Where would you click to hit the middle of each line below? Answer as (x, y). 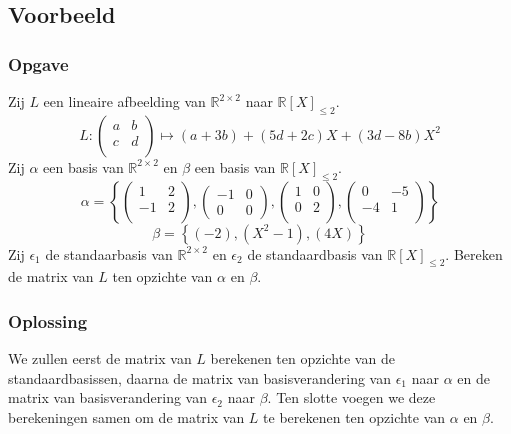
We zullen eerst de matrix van (100, 358)
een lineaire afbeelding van (124, 101)
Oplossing (48, 320)
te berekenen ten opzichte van (354, 416)
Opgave (38, 63)
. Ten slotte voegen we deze (351, 397)
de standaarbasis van (109, 253)
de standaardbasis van (315, 253)
